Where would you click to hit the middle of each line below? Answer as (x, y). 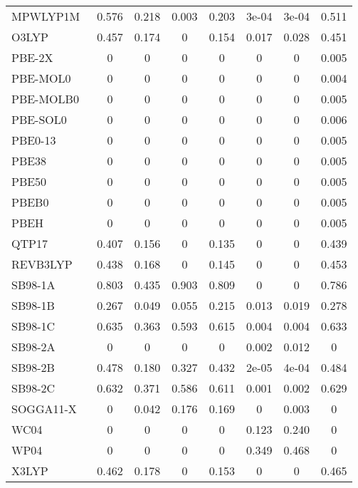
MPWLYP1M (46, 16)
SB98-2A (33, 347)
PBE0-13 (34, 140)
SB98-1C (33, 326)
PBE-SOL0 (39, 119)
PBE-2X (32, 57)
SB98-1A (33, 285)
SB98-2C (33, 388)
